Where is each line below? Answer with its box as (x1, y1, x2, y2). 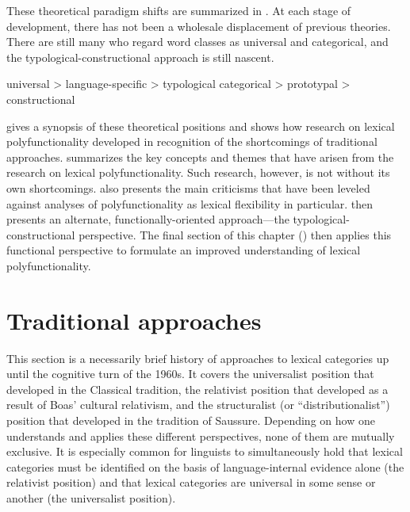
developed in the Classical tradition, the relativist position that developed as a (6, 380, 389, 397)
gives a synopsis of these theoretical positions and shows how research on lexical (6, 117, 395, 134)
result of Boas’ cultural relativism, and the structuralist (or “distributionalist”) (6, 396, 390, 413)
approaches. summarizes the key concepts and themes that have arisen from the (6, 148, 394, 165)
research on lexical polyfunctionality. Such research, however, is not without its (6, 164, 390, 181)
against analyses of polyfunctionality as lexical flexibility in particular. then (6, 195, 374, 212)
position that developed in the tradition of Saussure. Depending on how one (6, 412, 375, 428)
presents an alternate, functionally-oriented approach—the (6, 211, 289, 227)
